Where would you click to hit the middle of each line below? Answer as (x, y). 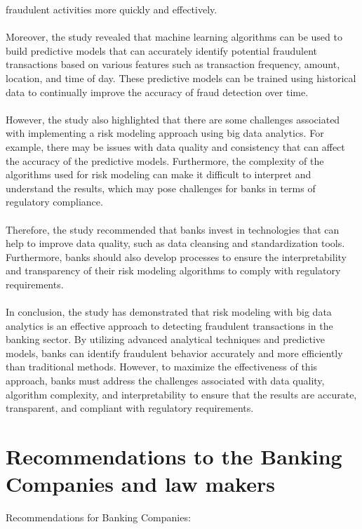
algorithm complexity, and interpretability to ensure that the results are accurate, (181, 394)
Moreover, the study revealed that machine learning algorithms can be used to (174, 37)
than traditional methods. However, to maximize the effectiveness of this (162, 367)
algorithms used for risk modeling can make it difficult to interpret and (159, 174)
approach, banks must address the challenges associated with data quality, (165, 381)
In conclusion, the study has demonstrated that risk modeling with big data (169, 312)
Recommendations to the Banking (174, 456)
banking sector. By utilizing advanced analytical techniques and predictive (166, 339)
